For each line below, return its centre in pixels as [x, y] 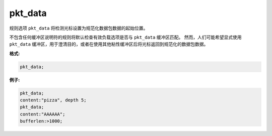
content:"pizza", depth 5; [53, 100]
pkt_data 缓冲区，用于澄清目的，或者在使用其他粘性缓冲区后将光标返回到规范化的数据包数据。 [109, 44]
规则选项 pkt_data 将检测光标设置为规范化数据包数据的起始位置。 [79, 28]
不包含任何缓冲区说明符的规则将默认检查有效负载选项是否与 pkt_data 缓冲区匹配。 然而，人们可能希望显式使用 [125, 37]
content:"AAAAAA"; [43, 114]
